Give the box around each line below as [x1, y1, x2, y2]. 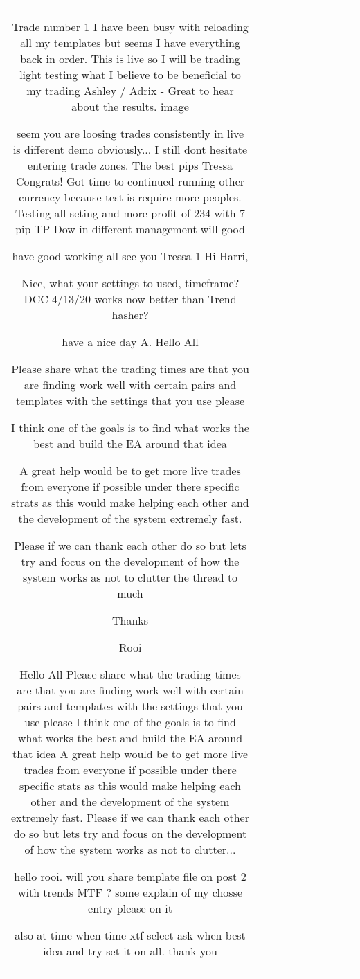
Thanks [111, 612, 149, 628]
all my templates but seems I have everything [19, 35, 241, 51]
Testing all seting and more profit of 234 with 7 [15, 205, 245, 221]
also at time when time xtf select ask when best [15, 927, 246, 943]
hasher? [111, 307, 149, 323]
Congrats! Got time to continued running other [15, 173, 245, 189]
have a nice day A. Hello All [62, 334, 199, 350]
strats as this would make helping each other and [11, 494, 249, 510]
